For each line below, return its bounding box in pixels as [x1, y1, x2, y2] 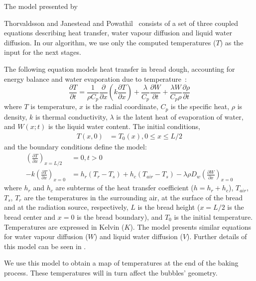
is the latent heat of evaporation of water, [116, 111, 244, 122]
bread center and [4, 211, 56, 222]
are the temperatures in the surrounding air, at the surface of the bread [24, 192, 243, 202]
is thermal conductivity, [35, 111, 108, 122]
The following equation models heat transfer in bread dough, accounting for [4, 63, 235, 74]
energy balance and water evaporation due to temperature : [4, 73, 187, 84]
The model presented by [4, 1, 78, 11]
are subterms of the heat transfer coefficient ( [55, 182, 194, 193]
